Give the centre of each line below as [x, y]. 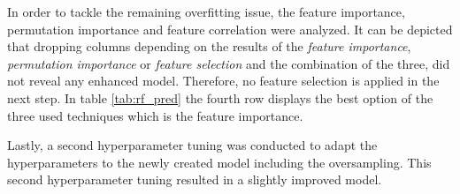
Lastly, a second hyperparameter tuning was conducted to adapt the [192, 145]
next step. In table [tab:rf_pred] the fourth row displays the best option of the [220, 97]
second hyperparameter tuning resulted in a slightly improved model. [195, 179]
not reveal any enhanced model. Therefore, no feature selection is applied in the [223, 81]
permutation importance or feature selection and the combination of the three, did [229, 63]
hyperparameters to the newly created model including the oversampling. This [219, 162]
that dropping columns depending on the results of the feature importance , [209, 46]
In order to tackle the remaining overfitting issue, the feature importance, [206, 11]
